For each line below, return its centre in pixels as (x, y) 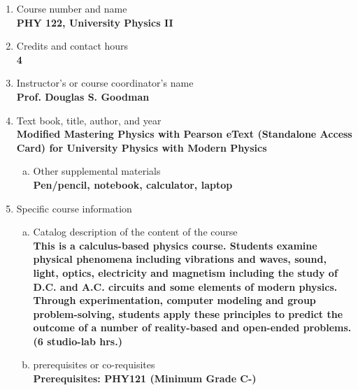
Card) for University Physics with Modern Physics (142, 147)
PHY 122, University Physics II (95, 22)
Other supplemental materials (97, 171)
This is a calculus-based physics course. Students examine (175, 245)
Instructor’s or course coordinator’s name (105, 83)
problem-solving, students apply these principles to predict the (188, 313)
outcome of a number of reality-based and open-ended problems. (192, 327)
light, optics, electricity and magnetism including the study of (185, 272)
